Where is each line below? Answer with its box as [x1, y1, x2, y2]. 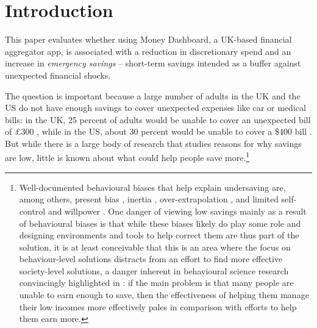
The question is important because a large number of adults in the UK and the [5, 89, 301, 102]
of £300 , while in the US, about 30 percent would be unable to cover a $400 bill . [5, 125, 312, 138]
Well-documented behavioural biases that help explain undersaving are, [19, 180, 286, 193]
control [19, 204, 46, 217]
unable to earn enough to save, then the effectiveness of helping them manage [19, 288, 309, 301]
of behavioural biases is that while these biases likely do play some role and [19, 216, 301, 229]
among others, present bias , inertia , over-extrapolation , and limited [19, 193, 279, 205]
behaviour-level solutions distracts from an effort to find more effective [19, 252, 283, 265]
